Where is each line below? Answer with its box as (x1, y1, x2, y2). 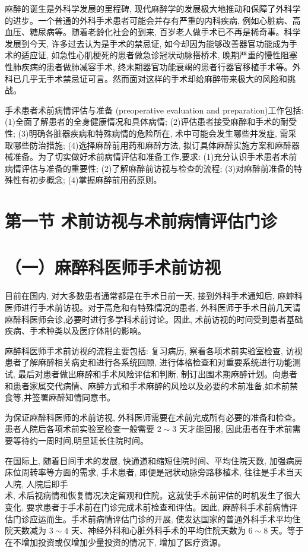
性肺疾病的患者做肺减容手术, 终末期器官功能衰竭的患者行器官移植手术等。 (5, 60, 293, 72)
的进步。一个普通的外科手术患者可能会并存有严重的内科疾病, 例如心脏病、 (5, 14, 293, 26)
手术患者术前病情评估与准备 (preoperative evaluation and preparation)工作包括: (5, 103, 304, 116)
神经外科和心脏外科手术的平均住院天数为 (87, 524, 246, 537)
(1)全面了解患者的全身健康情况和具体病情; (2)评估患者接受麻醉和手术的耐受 (5, 115, 297, 128)
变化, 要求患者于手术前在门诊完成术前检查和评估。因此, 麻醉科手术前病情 (5, 500, 290, 513)
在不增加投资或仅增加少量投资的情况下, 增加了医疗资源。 (5, 535, 226, 548)
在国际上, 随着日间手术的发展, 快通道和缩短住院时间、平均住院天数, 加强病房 (5, 454, 303, 466)
